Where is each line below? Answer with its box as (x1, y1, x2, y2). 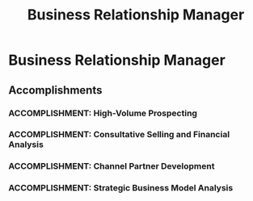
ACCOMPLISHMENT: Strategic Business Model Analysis (8, 182, 234, 194)
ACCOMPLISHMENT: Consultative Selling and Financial (8, 129, 230, 140)
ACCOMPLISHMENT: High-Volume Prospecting (8, 107, 198, 119)
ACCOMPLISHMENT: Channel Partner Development (8, 161, 215, 172)
